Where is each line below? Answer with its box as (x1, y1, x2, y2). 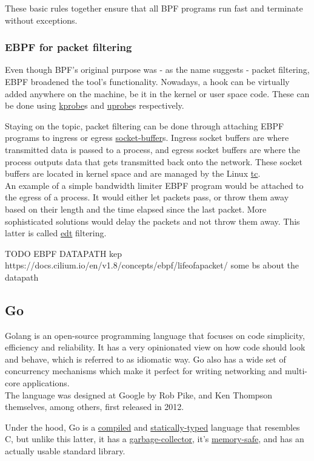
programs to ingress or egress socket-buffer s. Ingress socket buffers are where (5, 131, 289, 144)
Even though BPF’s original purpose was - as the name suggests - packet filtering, (5, 63, 310, 76)
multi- (284, 364, 307, 377)
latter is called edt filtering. (5, 227, 107, 239)
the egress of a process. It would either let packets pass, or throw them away (5, 191, 289, 203)
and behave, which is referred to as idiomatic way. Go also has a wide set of (5, 352, 286, 365)
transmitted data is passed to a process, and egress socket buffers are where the (5, 143, 301, 155)
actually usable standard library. (5, 445, 125, 457)
